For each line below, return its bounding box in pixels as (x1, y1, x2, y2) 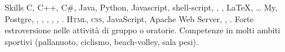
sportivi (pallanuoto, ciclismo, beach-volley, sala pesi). (5, 35, 199, 47)
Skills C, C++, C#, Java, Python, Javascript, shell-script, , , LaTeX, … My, (5, 1, 278, 13)
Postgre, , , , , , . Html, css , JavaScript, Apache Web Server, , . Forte (5, 12, 254, 25)
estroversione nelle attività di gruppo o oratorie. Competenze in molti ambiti (5, 24, 280, 36)
